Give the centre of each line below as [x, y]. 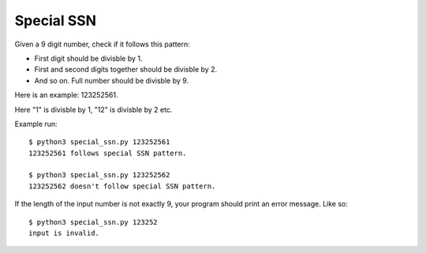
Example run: [36, 124]
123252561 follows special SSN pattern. [108, 153]
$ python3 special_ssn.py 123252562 [99, 175]
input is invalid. [64, 233]
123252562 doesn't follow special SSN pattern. [122, 186]
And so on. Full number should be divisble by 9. [112, 80]
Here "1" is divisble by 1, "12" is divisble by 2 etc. [93, 110]
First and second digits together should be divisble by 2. [125, 69]
